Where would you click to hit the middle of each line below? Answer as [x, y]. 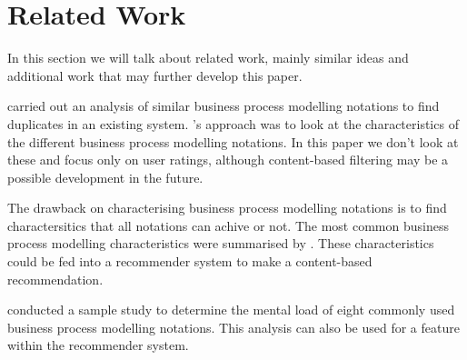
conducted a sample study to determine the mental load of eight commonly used [231, 310]
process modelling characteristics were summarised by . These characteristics [221, 243]
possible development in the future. [105, 177]
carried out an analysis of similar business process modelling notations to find [224, 106]
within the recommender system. [98, 345]
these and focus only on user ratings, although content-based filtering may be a [228, 160]
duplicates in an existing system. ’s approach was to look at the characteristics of [233, 123]
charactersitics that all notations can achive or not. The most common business [228, 225]
